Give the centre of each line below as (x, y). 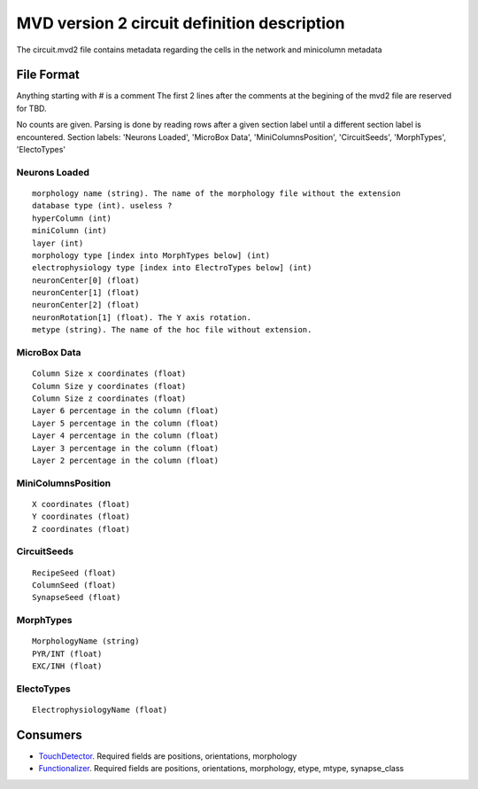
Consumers (50, 734)
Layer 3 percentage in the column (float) (126, 448)
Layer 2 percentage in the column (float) (126, 460)
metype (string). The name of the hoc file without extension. (172, 330)
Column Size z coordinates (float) (109, 398)
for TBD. (32, 108)
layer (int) (58, 243)
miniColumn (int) (69, 231)
